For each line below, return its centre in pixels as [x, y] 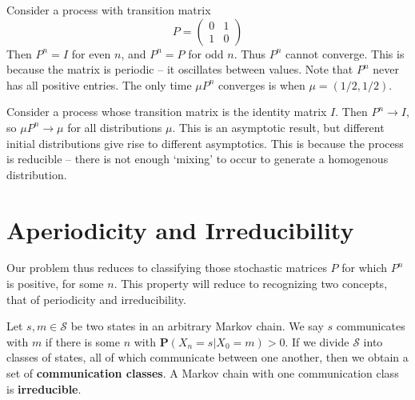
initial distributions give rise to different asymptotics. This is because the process [205, 143]
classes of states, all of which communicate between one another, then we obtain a [207, 357]
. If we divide [317, 341]
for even [91, 53]
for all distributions [115, 127]
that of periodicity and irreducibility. [96, 299]
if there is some [82, 341]
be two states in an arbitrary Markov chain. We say [197, 326]
